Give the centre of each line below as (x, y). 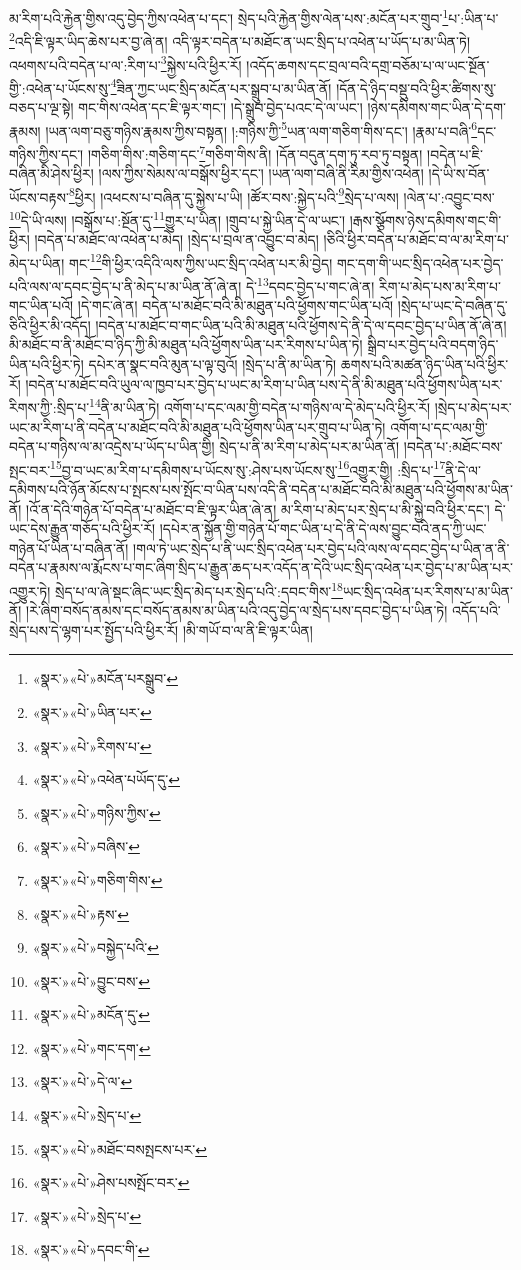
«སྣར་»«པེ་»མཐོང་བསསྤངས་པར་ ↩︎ (119, 1148)
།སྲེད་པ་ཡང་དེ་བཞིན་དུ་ (452, 305)
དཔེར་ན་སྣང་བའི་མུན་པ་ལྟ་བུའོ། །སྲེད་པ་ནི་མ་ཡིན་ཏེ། (212, 364)
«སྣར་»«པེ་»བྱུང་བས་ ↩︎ (91, 980)
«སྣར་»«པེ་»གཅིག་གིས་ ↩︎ (97, 879)
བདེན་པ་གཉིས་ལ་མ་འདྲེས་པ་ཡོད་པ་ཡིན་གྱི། (112, 446)
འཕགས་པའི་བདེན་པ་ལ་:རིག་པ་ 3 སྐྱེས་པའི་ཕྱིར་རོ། (125, 63)
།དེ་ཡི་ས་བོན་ (459, 173)
